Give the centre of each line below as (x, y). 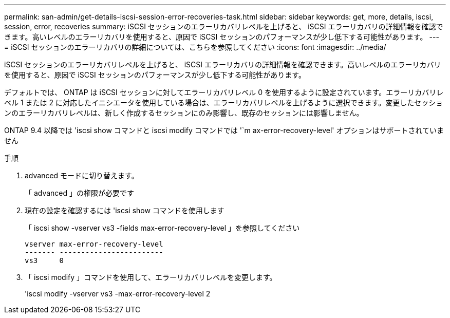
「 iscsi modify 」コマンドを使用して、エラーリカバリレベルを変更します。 (151, 277)
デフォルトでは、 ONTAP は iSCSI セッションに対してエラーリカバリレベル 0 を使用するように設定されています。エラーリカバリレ (224, 92)
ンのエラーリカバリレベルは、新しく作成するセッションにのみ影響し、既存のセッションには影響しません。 (184, 113)
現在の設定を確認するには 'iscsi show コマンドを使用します (125, 210)
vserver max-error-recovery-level (94, 244)
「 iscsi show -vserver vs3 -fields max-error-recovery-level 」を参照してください (162, 228)
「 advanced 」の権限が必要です (80, 193)
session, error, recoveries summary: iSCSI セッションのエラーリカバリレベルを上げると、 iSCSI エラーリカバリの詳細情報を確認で (224, 26)
